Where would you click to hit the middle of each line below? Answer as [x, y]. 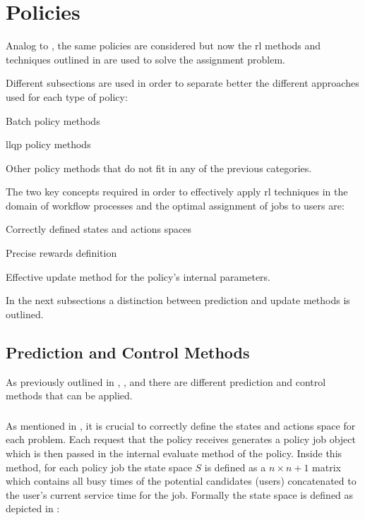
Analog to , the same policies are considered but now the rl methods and [163, 46]
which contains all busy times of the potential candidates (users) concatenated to [181, 481]
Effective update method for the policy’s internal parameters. [138, 276]
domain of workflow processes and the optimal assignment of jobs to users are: [175, 205]
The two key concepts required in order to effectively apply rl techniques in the [177, 192]
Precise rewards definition [61, 253]
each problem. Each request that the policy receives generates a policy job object [181, 439]
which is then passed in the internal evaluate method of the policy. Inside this [174, 453]
